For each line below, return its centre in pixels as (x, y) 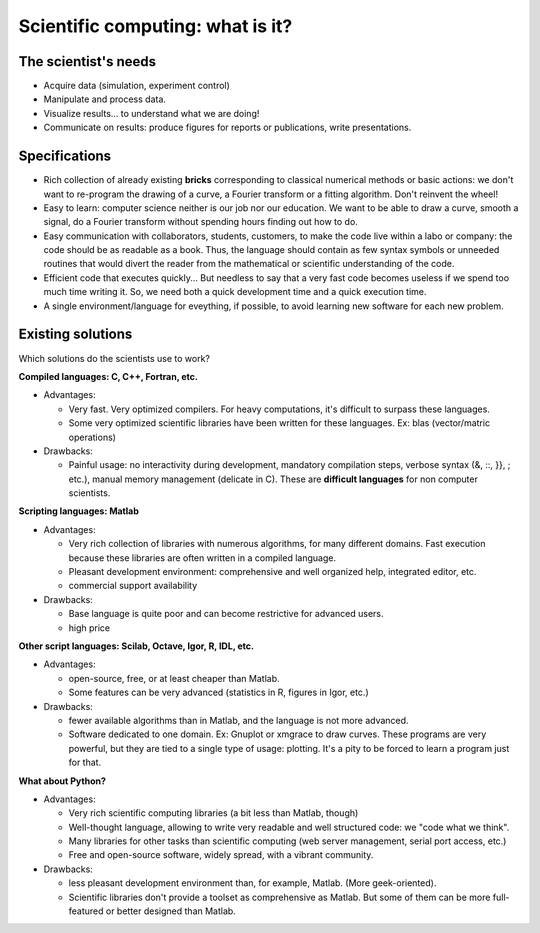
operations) (92, 437)
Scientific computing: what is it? (155, 26)
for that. (85, 762)
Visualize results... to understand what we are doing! (151, 113)
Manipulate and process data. (105, 99)
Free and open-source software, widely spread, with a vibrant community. (221, 855)
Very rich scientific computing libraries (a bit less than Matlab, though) (213, 813)
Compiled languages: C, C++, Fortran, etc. (108, 376)
